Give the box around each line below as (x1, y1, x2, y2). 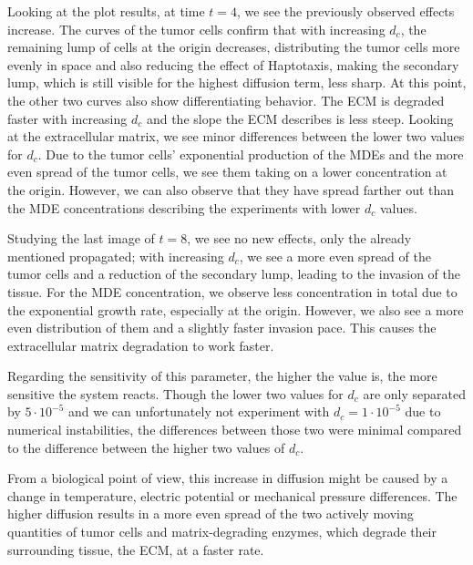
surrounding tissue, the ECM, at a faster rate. (7, 539, 264, 559)
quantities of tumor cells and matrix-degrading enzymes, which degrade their (7, 522, 437, 541)
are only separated (363, 384, 466, 403)
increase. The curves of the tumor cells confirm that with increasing (7, 19, 386, 38)
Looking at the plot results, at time (7, 2, 205, 20)
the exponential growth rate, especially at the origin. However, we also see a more (7, 300, 464, 319)
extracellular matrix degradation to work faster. (7, 335, 274, 354)
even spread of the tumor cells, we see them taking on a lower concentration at (7, 162, 447, 181)
